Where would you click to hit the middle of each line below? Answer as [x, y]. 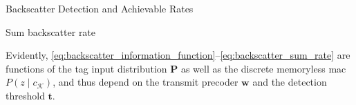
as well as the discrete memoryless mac [263, 68]
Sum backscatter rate [51, 31]
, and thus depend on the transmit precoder [146, 82]
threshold [25, 95]
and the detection [290, 82]
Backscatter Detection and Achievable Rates [100, 8]
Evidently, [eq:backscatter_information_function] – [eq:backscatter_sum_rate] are [178, 55]
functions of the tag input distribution [86, 68]
